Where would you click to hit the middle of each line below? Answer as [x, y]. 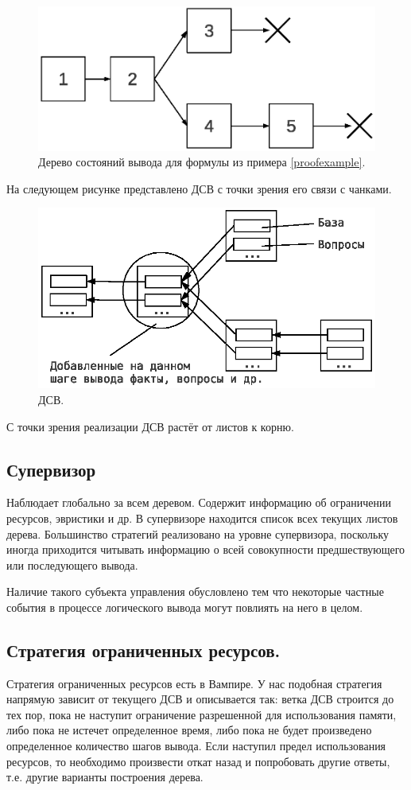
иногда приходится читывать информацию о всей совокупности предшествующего [206, 549]
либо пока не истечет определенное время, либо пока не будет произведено [189, 730]
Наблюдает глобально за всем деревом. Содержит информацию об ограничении [199, 502]
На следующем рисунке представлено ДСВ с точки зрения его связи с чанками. [199, 188]
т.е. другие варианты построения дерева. [105, 777]
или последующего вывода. [72, 564]
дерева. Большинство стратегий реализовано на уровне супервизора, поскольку [198, 533]
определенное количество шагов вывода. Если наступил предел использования [196, 746]
